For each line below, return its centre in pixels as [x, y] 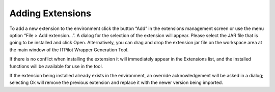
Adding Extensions [50, 13]
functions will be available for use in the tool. [56, 66]
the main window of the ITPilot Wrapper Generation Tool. [69, 50]
